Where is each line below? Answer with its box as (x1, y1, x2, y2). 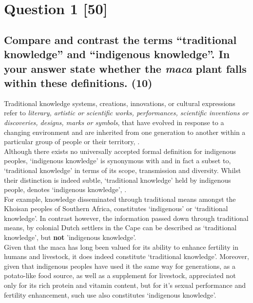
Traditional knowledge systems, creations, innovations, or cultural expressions (4, 98, 235, 108)
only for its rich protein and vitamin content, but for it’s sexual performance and (4, 280, 246, 290)
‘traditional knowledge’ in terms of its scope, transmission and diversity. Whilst (4, 165, 241, 175)
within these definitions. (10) (4, 75, 153, 90)
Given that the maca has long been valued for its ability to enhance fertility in (4, 241, 239, 252)
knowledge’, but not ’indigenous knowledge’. (4, 232, 136, 242)
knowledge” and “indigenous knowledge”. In (4, 46, 230, 62)
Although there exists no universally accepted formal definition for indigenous (4, 146, 236, 156)
